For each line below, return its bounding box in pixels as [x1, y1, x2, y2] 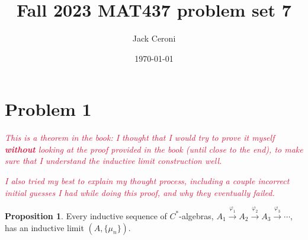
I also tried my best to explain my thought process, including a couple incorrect [5, 175, 290, 187]
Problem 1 [5, 97, 92, 121]
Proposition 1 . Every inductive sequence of [5, 209, 167, 222]
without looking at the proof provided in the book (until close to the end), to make [5, 143, 303, 155]
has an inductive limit [5, 221, 84, 233]
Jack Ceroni [132, 32, 176, 45]
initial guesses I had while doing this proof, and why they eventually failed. [5, 186, 275, 198]
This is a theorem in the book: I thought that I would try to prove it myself [5, 131, 275, 144]
